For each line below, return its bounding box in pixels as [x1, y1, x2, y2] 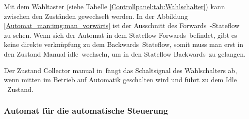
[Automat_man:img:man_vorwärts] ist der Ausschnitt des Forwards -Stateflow [4, 20, 240, 30]
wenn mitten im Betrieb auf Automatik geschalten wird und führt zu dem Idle [4, 74, 237, 85]
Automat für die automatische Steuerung [4, 104, 168, 117]
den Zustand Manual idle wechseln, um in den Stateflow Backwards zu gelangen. [4, 48, 246, 59]
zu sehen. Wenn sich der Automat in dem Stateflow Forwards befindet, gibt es [4, 30, 237, 40]
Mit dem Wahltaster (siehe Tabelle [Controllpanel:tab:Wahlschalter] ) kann [4, 1, 225, 11]
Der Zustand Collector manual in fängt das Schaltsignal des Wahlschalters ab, [4, 65, 237, 75]
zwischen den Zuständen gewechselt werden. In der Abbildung [4, 11, 188, 21]
